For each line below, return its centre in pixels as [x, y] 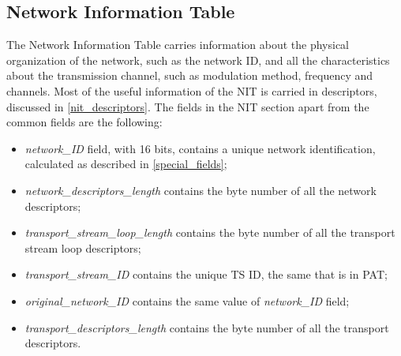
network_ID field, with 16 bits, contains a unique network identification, [200, 148]
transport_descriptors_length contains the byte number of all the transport [207, 327]
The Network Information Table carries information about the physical [178, 45]
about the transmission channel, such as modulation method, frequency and [190, 75]
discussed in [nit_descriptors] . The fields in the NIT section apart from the [188, 106]
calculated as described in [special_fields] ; [126, 164]
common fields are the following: [84, 122]
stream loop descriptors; [83, 247]
